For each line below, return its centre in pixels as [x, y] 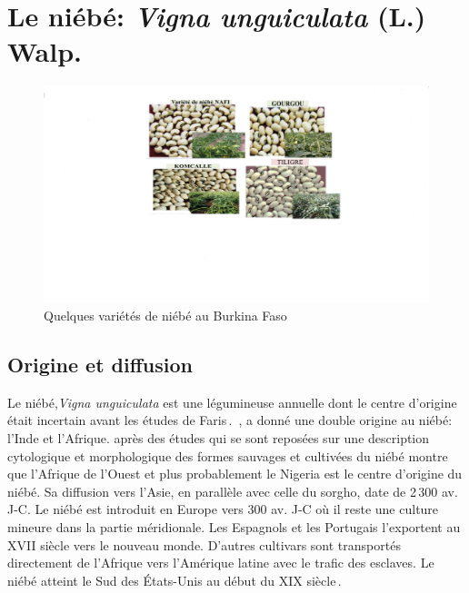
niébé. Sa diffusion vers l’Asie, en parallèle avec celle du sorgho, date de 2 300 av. [233, 491]
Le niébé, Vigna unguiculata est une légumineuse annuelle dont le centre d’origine [232, 402]
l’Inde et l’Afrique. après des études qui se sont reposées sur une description [219, 437]
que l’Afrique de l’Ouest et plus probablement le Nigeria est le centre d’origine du [235, 474]
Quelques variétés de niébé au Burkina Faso [165, 315]
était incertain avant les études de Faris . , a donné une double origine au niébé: [230, 420]
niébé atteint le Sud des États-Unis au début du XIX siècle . [175, 580]
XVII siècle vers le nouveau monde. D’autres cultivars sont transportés [204, 544]
